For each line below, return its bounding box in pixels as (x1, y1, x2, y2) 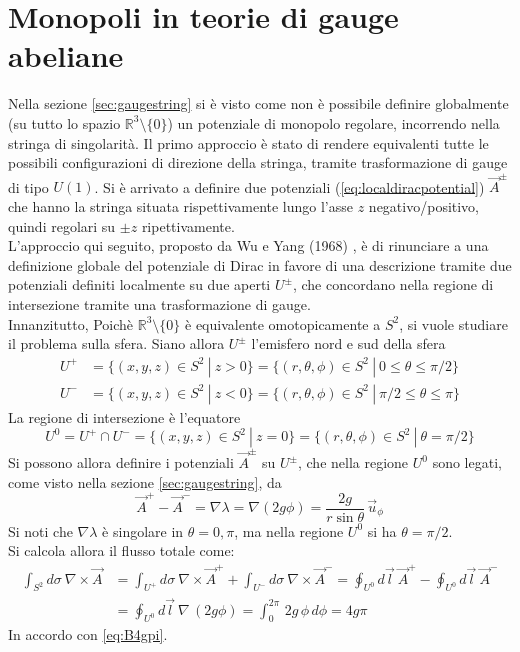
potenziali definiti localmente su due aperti (8, 274, 271, 295)
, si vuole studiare (399, 313, 508, 334)
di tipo (8, 176, 49, 197)
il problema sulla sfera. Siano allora (8, 333, 225, 354)
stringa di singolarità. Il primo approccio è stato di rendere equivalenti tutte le (8, 132, 489, 153)
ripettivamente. (141, 215, 235, 236)
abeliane (8, 35, 124, 76)
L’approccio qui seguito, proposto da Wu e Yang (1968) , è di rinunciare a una (8, 235, 489, 256)
